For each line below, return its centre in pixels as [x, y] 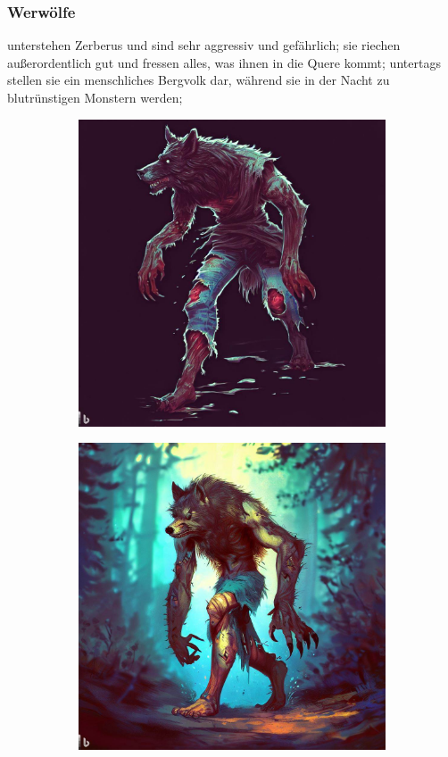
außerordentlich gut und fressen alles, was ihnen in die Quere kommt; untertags [224, 62]
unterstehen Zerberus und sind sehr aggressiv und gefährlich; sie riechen [204, 45]
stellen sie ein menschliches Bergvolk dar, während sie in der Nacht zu [199, 80]
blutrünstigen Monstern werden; [95, 97]
